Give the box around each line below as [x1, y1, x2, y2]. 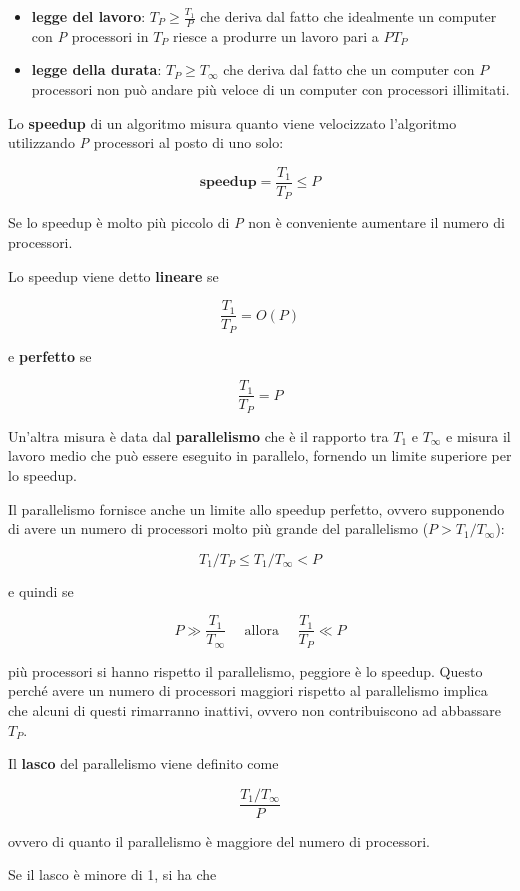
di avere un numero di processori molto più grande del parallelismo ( [8, 518, 429, 539]
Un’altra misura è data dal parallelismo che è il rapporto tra [8, 425, 389, 446]
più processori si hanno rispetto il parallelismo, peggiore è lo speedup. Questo [8, 660, 483, 681]
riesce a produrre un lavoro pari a [173, 25, 379, 46]
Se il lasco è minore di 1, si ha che [8, 864, 217, 885]
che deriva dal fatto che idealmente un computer [200, 6, 497, 26]
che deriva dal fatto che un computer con [223, 59, 475, 80]
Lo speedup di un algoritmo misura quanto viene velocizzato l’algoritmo [8, 112, 457, 133]
